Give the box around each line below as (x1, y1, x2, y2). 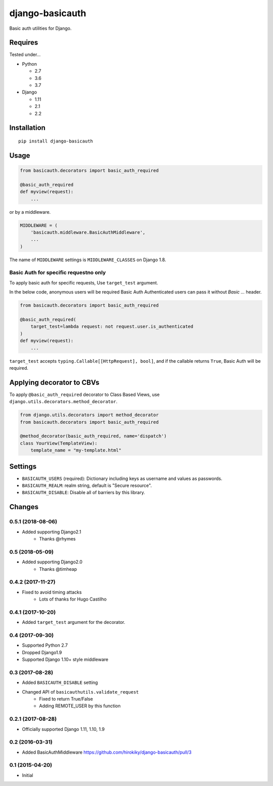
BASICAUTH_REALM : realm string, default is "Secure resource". (22, 482, 152, 488)
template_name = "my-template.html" (30, 448, 121, 453)
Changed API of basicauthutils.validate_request (22, 689, 139, 695)
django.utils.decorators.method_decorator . (9, 399, 118, 405)
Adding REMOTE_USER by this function (39, 703, 121, 709)
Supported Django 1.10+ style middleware (22, 657, 109, 663)
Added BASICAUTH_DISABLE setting (22, 679, 98, 685)
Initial (22, 772, 33, 778)
